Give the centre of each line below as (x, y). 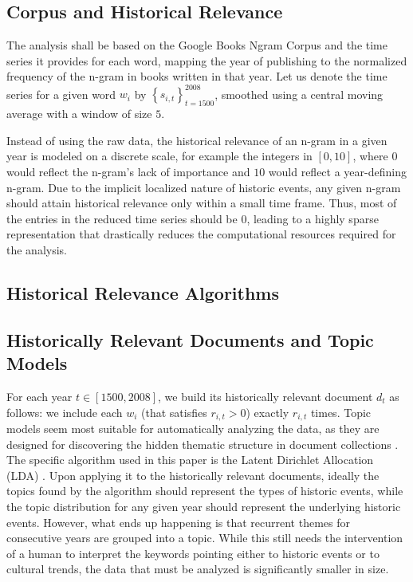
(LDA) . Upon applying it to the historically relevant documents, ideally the (193, 475)
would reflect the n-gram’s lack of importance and (128, 172)
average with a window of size (79, 114)
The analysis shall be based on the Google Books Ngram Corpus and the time (197, 45)
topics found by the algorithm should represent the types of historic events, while (205, 491)
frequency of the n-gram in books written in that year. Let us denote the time (197, 76)
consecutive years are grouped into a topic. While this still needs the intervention (205, 538)
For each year (39, 396)
